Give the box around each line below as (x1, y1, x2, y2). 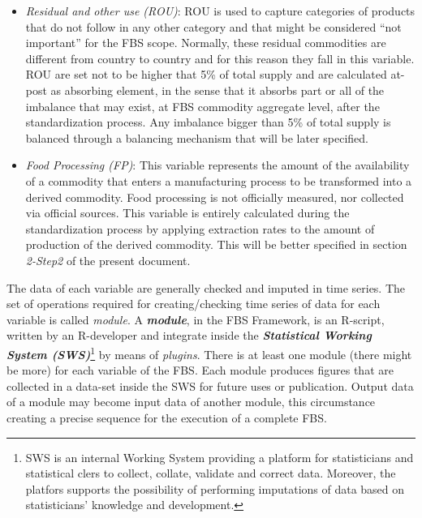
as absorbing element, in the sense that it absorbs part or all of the (50, 81, 385, 98)
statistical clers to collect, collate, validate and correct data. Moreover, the (25, 464, 396, 482)
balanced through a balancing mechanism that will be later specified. (25, 129, 368, 146)
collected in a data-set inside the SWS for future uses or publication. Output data (6, 377, 414, 394)
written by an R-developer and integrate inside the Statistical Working (6, 327, 372, 344)
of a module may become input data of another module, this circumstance (6, 393, 376, 410)
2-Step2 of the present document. (25, 251, 191, 268)
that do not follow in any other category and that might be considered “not (25, 18, 402, 35)
